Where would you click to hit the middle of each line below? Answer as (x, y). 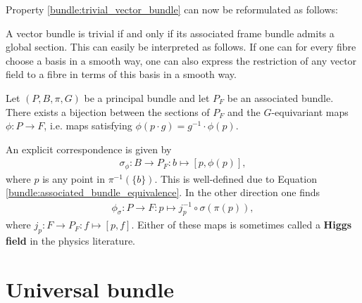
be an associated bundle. (280, 97)
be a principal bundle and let (147, 97)
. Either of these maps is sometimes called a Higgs (242, 225)
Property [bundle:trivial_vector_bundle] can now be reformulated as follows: (172, 9)
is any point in (74, 178)
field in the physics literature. (70, 241)
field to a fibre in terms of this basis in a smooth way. (121, 74)
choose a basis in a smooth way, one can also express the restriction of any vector (181, 60)
